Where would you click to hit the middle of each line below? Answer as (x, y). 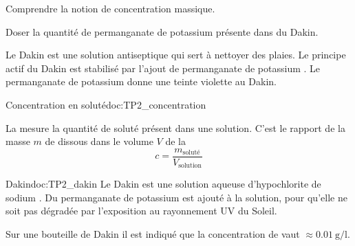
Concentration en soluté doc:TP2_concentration (106, 104)
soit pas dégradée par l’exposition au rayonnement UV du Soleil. (141, 211)
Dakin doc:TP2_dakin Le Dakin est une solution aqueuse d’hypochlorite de (163, 184)
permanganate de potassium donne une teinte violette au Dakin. (141, 81)
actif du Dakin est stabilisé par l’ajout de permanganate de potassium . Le (163, 68)
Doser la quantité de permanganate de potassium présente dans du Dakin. (162, 31)
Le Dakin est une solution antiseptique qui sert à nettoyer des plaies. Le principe (176, 55)
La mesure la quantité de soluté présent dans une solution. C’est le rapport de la (175, 127)
